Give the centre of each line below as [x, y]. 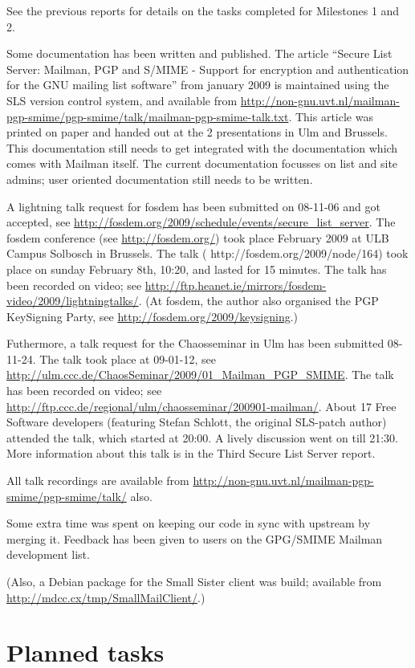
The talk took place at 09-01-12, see [128, 358]
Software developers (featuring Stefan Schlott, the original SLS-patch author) [197, 422]
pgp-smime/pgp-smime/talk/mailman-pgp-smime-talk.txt [148, 116]
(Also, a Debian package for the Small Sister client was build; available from [194, 581]
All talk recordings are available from [98, 481]
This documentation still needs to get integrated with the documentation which [202, 147]
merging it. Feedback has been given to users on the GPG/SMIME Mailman [195, 538]
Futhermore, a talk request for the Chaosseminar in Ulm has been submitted [195, 343]
